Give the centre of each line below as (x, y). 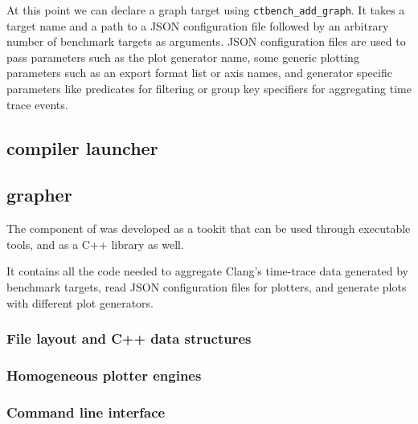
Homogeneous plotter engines (104, 375)
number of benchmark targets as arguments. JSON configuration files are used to (206, 41)
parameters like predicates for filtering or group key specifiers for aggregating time (209, 89)
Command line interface (86, 412)
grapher (39, 195)
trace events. (37, 104)
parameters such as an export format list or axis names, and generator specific (199, 73)
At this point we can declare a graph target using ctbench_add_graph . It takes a (206, 10)
